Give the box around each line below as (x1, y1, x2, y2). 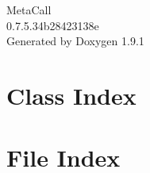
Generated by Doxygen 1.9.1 (6, 33, 144, 49)
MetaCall (6, 2, 52, 17)
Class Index (6, 79, 137, 111)
